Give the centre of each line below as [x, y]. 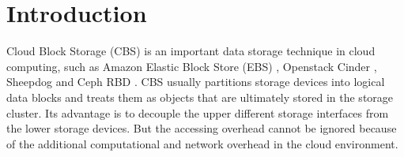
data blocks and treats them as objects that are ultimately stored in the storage [200, 97]
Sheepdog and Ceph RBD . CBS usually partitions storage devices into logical [196, 82]
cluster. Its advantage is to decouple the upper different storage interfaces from [198, 112]
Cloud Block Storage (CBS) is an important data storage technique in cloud [191, 51]
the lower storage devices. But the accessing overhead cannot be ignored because [202, 128]
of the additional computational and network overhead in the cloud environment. [202, 143]
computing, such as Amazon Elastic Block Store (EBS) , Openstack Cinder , [192, 66]
